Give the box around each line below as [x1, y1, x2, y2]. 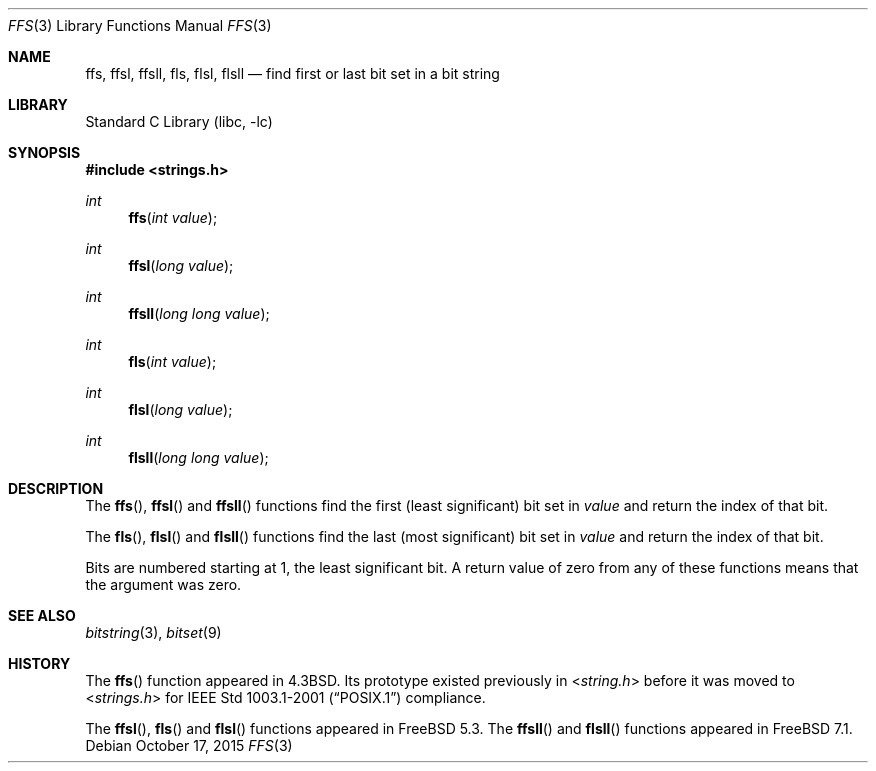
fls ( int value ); [128, 353, 217, 370]
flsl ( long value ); [128, 401, 233, 418]
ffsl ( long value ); [128, 257, 234, 274]
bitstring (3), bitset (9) [85, 624, 222, 641]
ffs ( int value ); [128, 209, 218, 226]
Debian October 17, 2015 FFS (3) [85, 737, 293, 754]
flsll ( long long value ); [128, 449, 269, 466]
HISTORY [8, 655, 71, 672]
